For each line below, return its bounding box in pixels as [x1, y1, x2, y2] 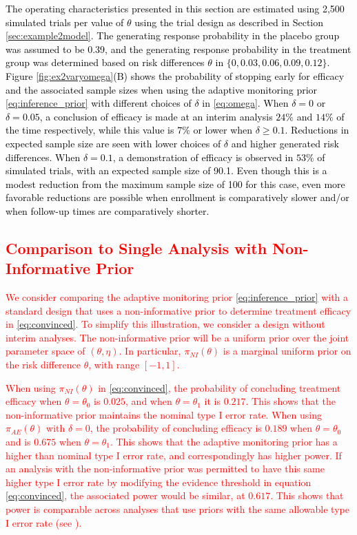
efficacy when [6, 394, 62, 408]
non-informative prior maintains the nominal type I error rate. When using [6, 407, 322, 421]
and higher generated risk [231, 136, 339, 150]
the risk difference [6, 357, 81, 372]
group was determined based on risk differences [6, 55, 205, 70]
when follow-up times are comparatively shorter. [6, 203, 210, 218]
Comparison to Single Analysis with [6, 237, 267, 258]
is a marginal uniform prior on [223, 344, 351, 358]
